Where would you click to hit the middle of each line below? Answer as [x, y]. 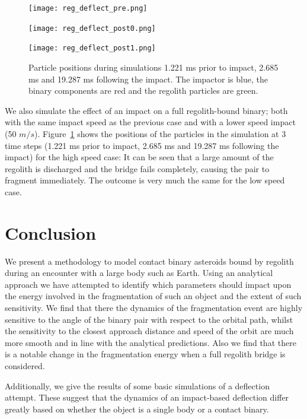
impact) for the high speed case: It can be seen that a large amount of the [139, 157]
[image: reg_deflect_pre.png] [88, 8]
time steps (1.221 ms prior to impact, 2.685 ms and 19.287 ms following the [142, 145]
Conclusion [51, 232]
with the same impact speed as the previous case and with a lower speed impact [150, 122]
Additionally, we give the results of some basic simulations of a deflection [137, 385]
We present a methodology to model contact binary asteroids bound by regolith [149, 261]
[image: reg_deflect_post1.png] [92, 48]
